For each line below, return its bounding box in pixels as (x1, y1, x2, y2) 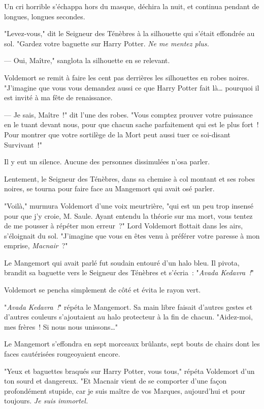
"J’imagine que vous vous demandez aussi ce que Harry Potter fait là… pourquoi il (4, 82, 259, 93)
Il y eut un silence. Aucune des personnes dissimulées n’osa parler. (4, 156, 210, 167)
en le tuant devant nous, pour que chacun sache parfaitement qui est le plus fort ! (4, 119, 259, 130)
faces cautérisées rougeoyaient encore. (4, 348, 120, 359)
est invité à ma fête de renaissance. (4, 92, 113, 103)
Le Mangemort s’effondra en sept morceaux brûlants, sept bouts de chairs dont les (4, 338, 260, 349)
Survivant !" (4, 139, 42, 150)
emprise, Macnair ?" (4, 240, 68, 251)
